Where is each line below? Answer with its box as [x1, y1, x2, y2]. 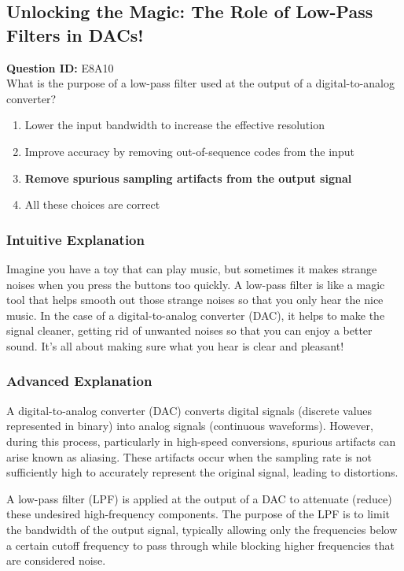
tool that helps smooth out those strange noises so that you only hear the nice [6, 291, 384, 308]
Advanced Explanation [6, 371, 152, 391]
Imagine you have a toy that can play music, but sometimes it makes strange [6, 260, 377, 276]
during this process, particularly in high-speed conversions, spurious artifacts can [6, 432, 396, 449]
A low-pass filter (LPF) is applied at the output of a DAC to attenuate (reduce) [6, 490, 392, 506]
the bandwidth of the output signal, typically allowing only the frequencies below [6, 521, 398, 537]
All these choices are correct [24, 196, 160, 213]
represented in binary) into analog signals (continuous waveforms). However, [6, 417, 373, 434]
